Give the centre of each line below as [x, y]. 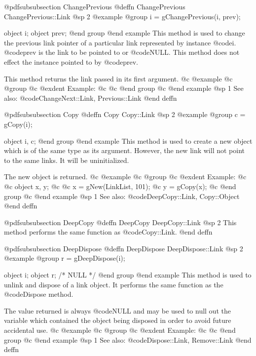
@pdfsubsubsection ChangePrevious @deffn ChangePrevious [95, 6]
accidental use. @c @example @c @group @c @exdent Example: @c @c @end [120, 330]
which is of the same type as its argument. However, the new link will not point [125, 150]
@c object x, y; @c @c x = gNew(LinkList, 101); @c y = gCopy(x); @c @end [120, 186]
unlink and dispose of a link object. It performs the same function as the [114, 284]
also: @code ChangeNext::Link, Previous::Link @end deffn [91, 98]
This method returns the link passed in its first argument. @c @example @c [118, 78]
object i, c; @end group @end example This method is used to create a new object [128, 140]
